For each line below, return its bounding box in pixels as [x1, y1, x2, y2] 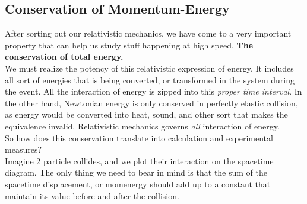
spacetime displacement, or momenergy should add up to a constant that [5, 177, 271, 190]
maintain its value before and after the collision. [5, 189, 179, 202]
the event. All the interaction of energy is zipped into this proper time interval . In [5, 85, 302, 98]
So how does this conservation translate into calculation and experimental [5, 131, 273, 144]
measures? [5, 143, 42, 156]
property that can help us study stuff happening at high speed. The [5, 38, 254, 51]
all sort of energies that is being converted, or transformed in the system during [5, 73, 295, 86]
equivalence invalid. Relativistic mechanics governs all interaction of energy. [5, 119, 280, 132]
